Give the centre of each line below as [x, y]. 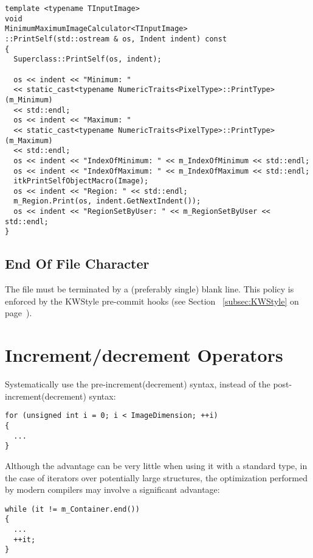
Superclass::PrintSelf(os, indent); [88, 59]
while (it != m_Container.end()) [72, 509]
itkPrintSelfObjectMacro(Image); [81, 181]
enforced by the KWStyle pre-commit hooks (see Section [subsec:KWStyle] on [152, 301]
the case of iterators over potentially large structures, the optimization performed [156, 477]
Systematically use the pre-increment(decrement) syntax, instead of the [138, 384]
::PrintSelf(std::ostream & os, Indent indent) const [116, 39]
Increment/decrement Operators [144, 355]
